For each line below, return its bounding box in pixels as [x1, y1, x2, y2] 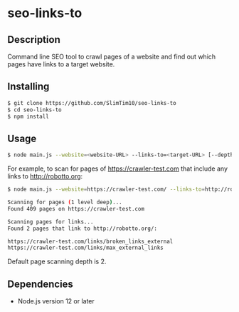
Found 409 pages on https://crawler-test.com [7, 205, 144, 212]
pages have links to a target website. [7, 60, 115, 69]
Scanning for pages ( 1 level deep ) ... [7, 198, 122, 206]
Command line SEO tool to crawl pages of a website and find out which [7, 52, 216, 61]
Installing [7, 81, 50, 93]
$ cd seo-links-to [7, 106, 62, 114]
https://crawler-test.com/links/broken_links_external [7, 238, 174, 245]
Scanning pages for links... [7, 218, 94, 226]
